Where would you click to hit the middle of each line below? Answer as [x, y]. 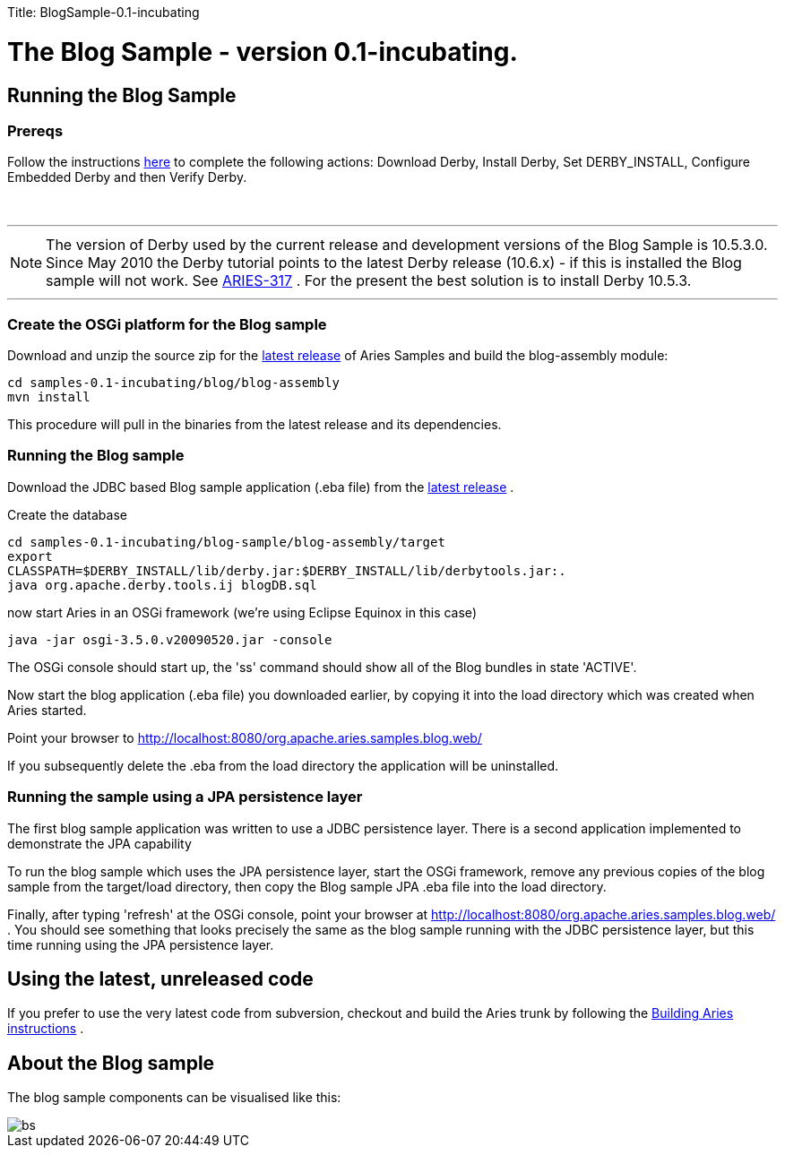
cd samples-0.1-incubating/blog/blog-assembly [173, 383]
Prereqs [35, 130]
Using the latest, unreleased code [160, 978]
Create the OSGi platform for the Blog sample [167, 324]
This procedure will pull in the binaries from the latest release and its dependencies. [254, 425]
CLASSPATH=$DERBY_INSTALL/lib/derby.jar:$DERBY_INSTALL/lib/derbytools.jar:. [287, 570]
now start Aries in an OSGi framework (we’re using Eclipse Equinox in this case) [242, 612]
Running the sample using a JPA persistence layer [185, 797]
